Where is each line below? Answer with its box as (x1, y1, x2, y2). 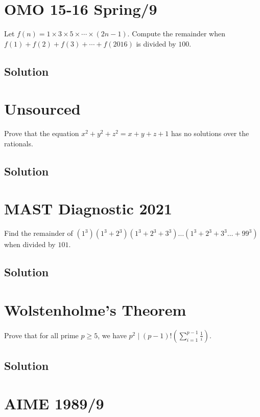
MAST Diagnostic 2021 (4, 198, 172, 219)
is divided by (136, 38, 176, 49)
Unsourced (4, 98, 81, 119)
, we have (98, 330, 127, 340)
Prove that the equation (4, 128, 79, 139)
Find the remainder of (4, 228, 73, 238)
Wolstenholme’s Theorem (4, 299, 186, 320)
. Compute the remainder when (127, 28, 226, 39)
